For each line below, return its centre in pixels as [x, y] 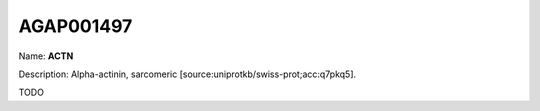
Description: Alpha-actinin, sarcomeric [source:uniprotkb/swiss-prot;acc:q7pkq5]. [187, 74]
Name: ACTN [46, 56]
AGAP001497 [75, 26]
